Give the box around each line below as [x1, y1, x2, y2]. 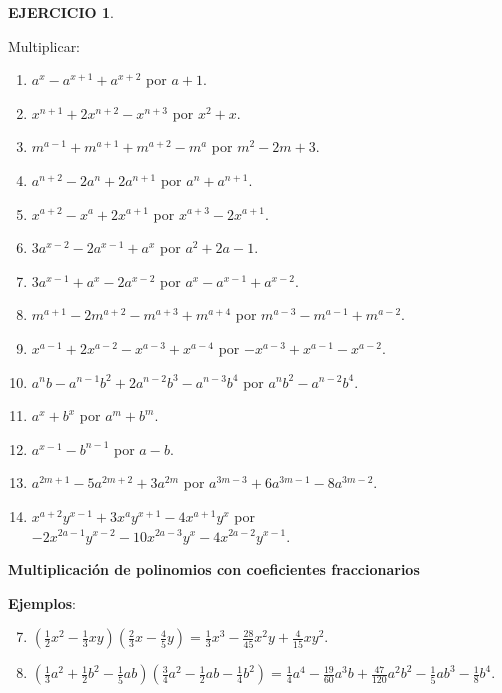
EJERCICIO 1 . [8, 2, 115, 22]
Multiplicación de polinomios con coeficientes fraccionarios [8, 559, 420, 580]
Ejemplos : [8, 592, 77, 613]
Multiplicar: [8, 35, 81, 56]
